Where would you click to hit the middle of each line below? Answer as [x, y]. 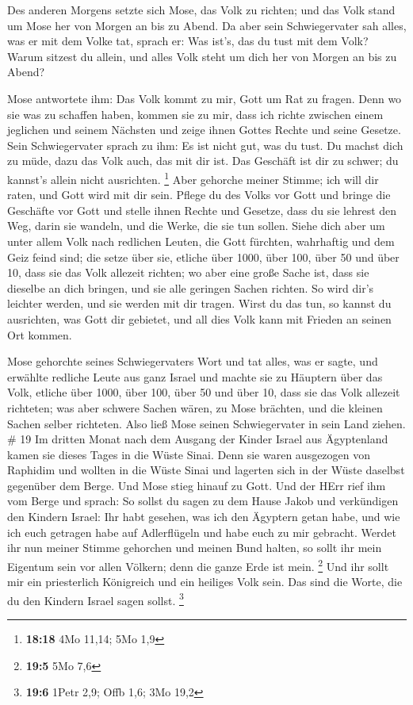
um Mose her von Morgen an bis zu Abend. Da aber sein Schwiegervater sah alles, [207, 25]
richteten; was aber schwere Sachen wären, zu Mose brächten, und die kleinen [195, 407]
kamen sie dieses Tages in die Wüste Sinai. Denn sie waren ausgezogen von [189, 454]
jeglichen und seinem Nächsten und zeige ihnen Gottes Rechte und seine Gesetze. [204, 130]
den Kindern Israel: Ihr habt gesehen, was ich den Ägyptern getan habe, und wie [204, 517]
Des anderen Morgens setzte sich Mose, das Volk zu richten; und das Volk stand [201, 10]
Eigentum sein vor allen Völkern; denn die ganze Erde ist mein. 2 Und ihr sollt [198, 565]
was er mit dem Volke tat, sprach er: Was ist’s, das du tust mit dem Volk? [188, 41]
